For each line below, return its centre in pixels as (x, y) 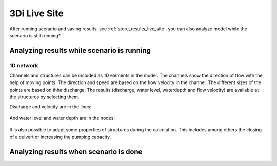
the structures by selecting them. (44, 97)
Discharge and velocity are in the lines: (51, 106)
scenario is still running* (35, 35)
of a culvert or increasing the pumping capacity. (60, 137)
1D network (24, 65)
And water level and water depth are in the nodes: (62, 118)
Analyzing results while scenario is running (80, 50)
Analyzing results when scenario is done (76, 151)
